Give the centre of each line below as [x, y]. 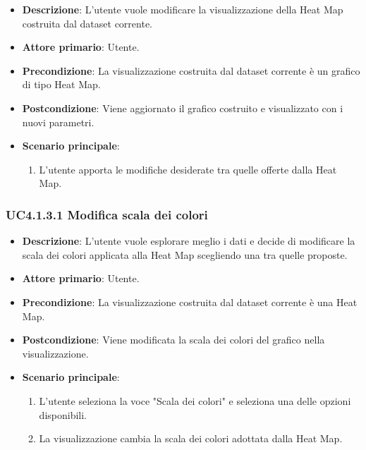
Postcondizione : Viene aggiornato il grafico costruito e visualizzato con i [183, 108]
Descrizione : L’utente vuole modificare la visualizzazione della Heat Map [183, 9]
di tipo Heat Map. [61, 84]
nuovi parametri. [58, 122]
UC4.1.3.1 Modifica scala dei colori [107, 214]
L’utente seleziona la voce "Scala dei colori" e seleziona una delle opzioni [195, 400]
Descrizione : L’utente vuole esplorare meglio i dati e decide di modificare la [189, 241]
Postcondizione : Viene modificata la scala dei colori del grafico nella [173, 340]
